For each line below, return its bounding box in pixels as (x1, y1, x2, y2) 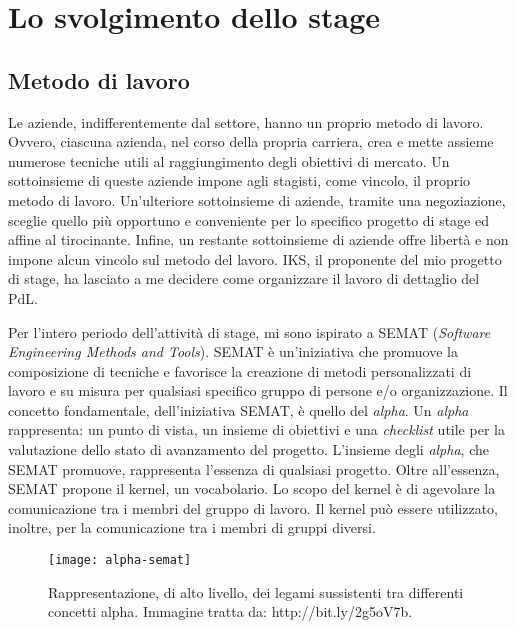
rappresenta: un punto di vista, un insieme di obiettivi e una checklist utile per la (8, 419, 505, 440)
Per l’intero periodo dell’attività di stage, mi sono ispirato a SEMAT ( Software (8, 321, 491, 342)
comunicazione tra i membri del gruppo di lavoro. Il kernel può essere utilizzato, (8, 497, 498, 518)
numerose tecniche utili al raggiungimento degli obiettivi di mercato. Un (8, 150, 450, 171)
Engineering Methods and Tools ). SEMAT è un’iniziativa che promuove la (8, 341, 458, 362)
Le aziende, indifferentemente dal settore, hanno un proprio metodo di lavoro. (8, 111, 484, 132)
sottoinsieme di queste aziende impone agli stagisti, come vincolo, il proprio (8, 170, 471, 191)
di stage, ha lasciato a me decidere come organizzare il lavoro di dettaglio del (8, 268, 480, 289)
